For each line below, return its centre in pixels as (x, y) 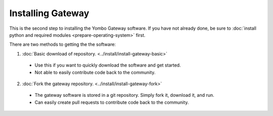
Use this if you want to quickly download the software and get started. (108, 65)
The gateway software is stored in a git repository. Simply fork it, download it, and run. (124, 95)
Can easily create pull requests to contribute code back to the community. (112, 102)
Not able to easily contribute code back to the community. (95, 72)
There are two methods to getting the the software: (63, 44)
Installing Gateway (49, 13)
